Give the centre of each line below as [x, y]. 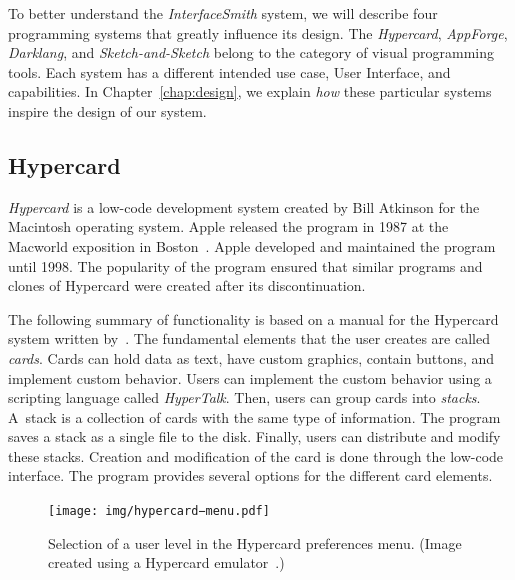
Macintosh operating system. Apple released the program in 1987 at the [228, 226]
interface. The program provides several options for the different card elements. [250, 475]
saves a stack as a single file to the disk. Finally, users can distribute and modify [254, 436]
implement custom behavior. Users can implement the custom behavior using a [250, 377]
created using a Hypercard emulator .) [166, 562]
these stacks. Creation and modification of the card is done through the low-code [256, 455]
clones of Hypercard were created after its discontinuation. [187, 285]
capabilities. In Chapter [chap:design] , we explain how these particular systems [250, 91]
